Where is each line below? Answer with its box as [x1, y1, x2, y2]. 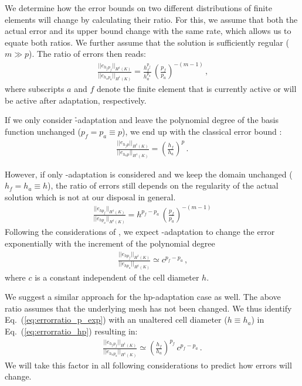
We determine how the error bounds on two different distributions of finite [5, 2, 272, 13]
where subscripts [5, 82, 65, 94]
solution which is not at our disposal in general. [5, 190, 176, 203]
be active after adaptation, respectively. [5, 94, 147, 106]
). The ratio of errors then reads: [29, 47, 146, 60]
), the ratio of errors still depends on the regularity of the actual [47, 179, 279, 192]
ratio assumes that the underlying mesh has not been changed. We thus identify [5, 302, 292, 314]
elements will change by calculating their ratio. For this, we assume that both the [5, 13, 298, 25]
